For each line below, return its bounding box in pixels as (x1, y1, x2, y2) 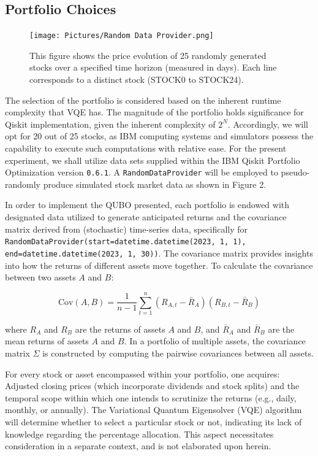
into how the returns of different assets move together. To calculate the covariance (5, 258, 313, 271)
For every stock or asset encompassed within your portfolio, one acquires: (5, 367, 280, 380)
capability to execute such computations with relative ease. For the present (5, 142, 287, 155)
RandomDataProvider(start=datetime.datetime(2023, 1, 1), (5, 238, 246, 247)
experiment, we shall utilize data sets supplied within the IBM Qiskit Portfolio (5, 153, 300, 166)
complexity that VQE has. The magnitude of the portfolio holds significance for (5, 106, 304, 118)
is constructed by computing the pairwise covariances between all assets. (42, 347, 314, 360)
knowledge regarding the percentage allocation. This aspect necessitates (5, 427, 274, 440)
